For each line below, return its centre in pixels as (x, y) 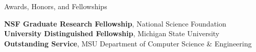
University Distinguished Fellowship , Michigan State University (112, 33)
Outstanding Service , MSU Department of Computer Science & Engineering (128, 43)
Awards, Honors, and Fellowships (56, 6)
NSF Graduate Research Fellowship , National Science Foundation (115, 23)
